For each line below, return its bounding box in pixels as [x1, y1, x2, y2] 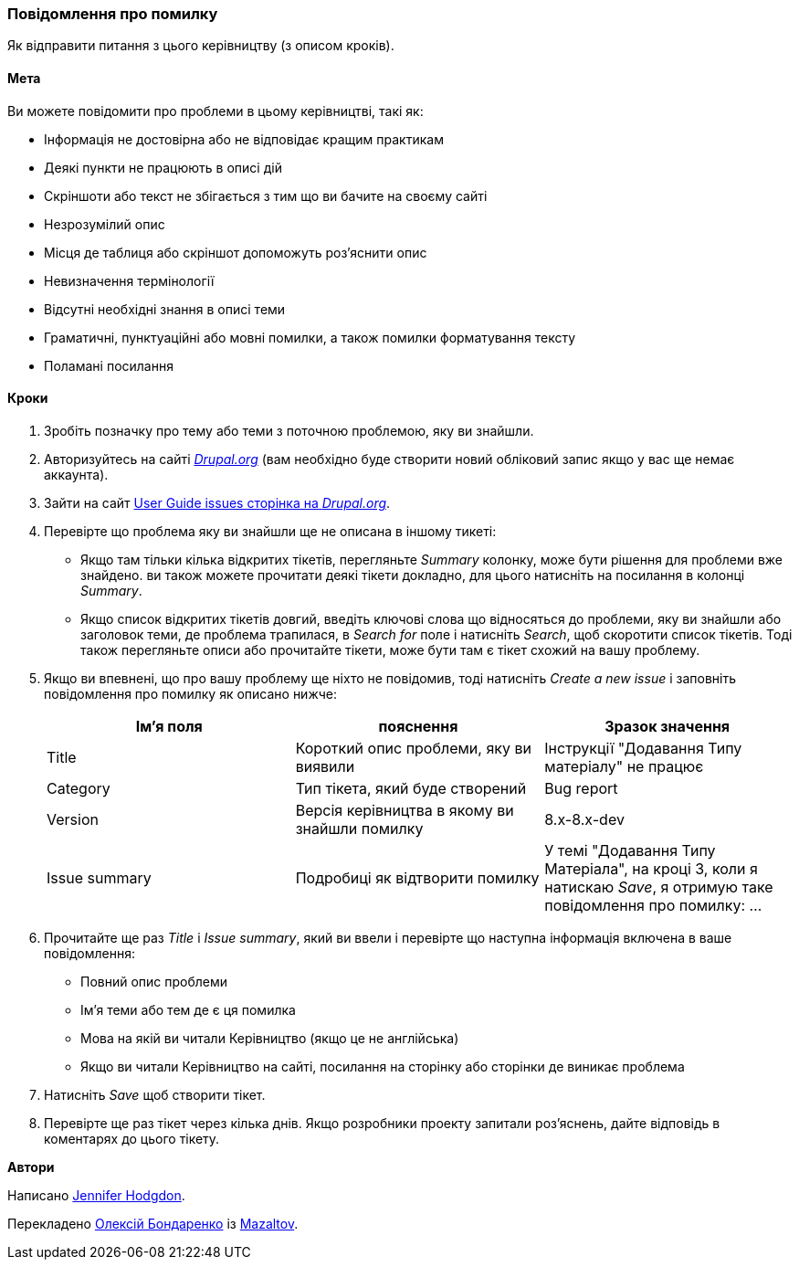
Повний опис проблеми [80, 973, 228, 989]
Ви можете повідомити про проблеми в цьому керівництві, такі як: [7, 102, 424, 119]
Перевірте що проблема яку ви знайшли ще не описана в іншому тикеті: [44, 523, 497, 539]
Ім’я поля [135, 716, 203, 735]
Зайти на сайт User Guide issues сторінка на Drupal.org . [44, 494, 391, 511]
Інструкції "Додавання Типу [544, 738, 742, 757]
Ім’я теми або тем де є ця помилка [80, 1001, 296, 1018]
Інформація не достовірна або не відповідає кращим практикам [44, 131, 444, 147]
